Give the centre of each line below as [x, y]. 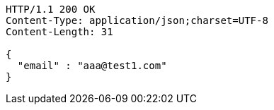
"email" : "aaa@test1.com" [92, 66]
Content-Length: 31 [59, 32]
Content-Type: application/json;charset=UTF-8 [137, 20]
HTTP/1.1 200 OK [51, 9]
